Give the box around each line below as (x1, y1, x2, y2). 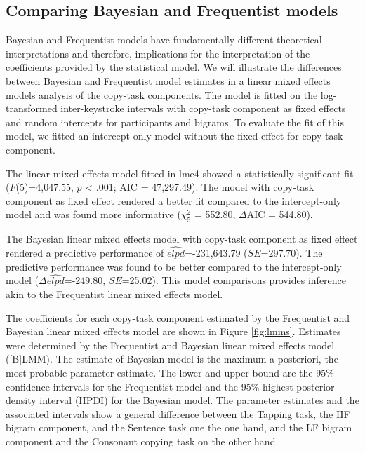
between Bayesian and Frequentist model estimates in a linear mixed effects (6, 73, 331, 88)
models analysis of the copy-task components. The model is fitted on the (6, 87, 318, 102)
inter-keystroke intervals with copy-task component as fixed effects (60, 101, 346, 116)
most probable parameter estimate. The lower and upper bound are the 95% (6, 365, 334, 379)
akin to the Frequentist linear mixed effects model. (6, 286, 223, 301)
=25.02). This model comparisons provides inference (121, 273, 347, 288)
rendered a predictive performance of (6, 245, 164, 259)
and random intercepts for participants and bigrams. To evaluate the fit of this (6, 114, 344, 129)
